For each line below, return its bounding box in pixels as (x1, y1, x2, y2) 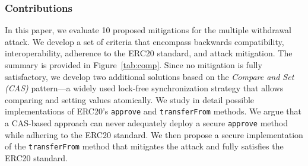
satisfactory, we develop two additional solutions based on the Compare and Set (5, 70, 294, 82)
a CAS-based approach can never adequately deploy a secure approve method (5, 117, 288, 129)
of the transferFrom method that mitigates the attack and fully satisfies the (5, 140, 284, 152)
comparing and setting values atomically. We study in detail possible (5, 93, 255, 106)
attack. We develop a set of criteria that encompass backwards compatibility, (5, 35, 284, 47)
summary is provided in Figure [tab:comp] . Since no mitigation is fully (5, 59, 262, 71)
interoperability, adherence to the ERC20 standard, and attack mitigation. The (5, 47, 293, 59)
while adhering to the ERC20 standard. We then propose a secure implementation (5, 128, 303, 141)
